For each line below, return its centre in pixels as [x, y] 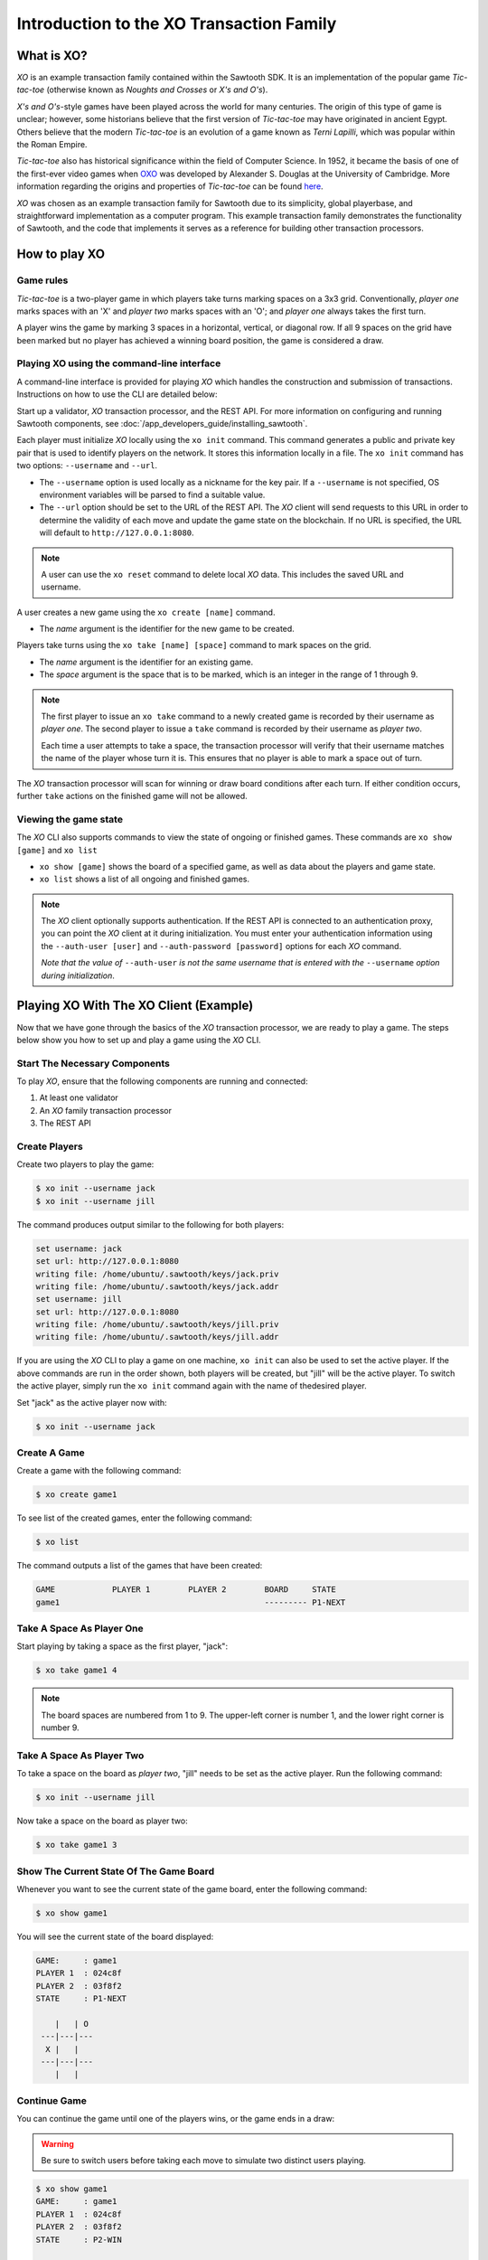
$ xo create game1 [76, 1495]
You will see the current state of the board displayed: [115, 1936]
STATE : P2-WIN [79, 2239]
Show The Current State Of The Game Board [116, 1871]
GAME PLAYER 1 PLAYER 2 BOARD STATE [186, 1590]
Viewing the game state [70, 819]
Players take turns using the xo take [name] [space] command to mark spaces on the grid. [194, 645]
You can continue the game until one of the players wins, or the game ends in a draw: [176, 2119]
